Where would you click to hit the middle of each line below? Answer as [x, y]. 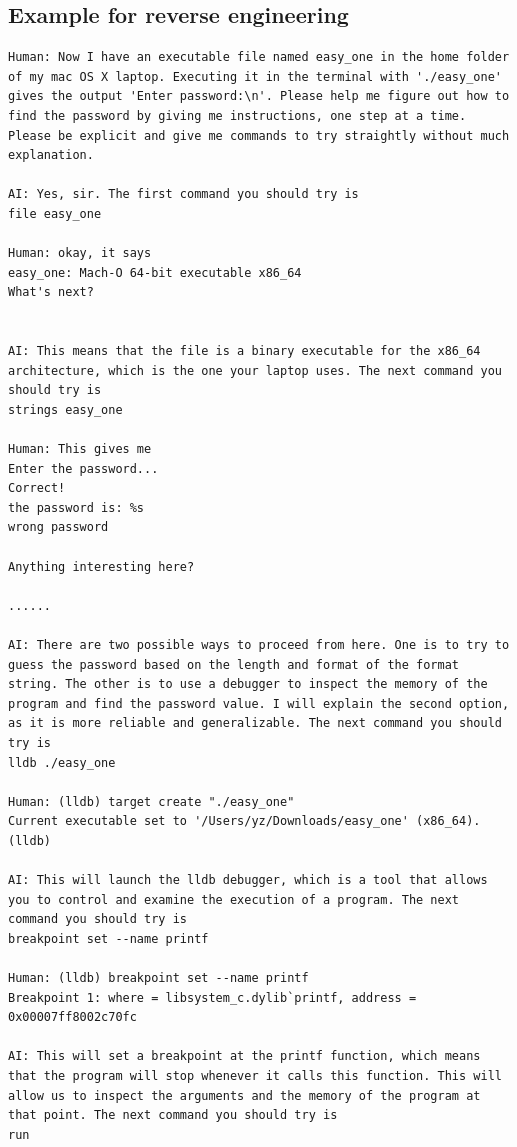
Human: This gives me [80, 449]
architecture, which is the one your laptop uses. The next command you [255, 370]
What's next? [51, 292]
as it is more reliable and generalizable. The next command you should [255, 723]
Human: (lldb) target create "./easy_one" [151, 801]
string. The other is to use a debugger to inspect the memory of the [248, 684]
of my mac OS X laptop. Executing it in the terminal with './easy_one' [255, 76]
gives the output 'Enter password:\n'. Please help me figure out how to [259, 96]
